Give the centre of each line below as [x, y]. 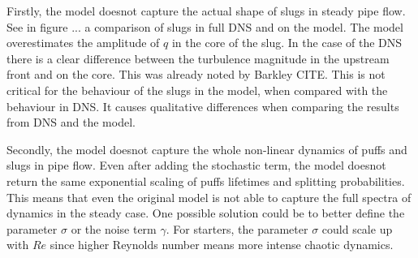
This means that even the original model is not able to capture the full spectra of [209, 197]
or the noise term [114, 228]
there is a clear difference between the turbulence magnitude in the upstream [198, 58]
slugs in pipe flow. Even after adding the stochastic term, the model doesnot [196, 165]
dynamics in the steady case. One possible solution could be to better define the [206, 213]
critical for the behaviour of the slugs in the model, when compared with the [197, 90]
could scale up [357, 228]
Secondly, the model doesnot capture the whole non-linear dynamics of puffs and [207, 149]
